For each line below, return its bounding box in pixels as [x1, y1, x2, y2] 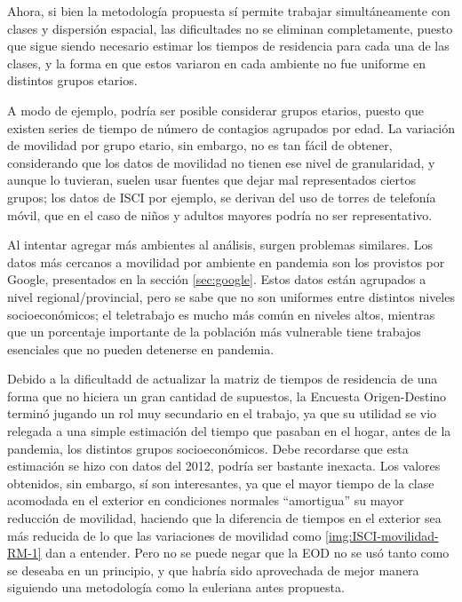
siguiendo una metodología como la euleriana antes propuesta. [7, 578, 345, 597]
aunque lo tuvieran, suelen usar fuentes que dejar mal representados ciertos [7, 170, 416, 189]
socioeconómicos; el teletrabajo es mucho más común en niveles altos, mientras [7, 305, 435, 323]
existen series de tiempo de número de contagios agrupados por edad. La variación [7, 118, 455, 137]
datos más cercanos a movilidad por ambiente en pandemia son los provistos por [7, 252, 445, 271]
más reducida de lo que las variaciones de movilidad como [7, 526, 322, 544]
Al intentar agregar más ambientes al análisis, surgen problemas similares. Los [7, 235, 434, 254]
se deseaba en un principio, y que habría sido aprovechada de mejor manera [7, 560, 419, 579]
